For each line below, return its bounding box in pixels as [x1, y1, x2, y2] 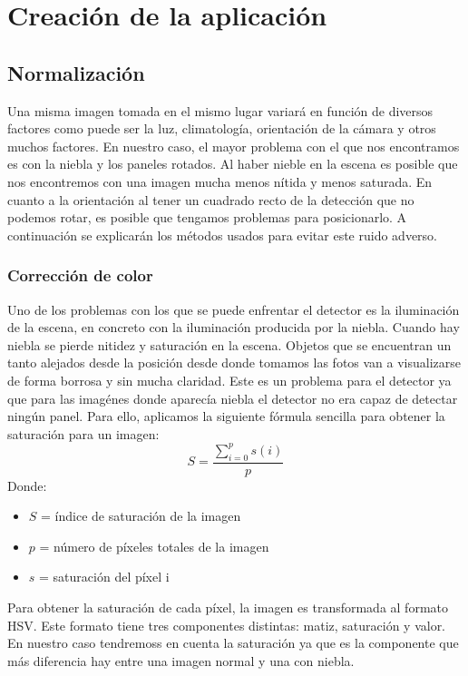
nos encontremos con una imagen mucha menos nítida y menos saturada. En [7, 171, 433, 191]
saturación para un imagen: [7, 424, 160, 443]
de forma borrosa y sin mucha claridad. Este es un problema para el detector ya [7, 370, 452, 389]
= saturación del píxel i [39, 567, 170, 586]
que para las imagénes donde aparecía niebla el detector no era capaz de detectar [7, 388, 458, 407]
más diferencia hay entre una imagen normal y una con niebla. [7, 651, 355, 670]
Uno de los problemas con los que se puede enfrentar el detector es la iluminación [7, 299, 460, 318]
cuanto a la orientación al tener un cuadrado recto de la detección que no [7, 190, 414, 209]
